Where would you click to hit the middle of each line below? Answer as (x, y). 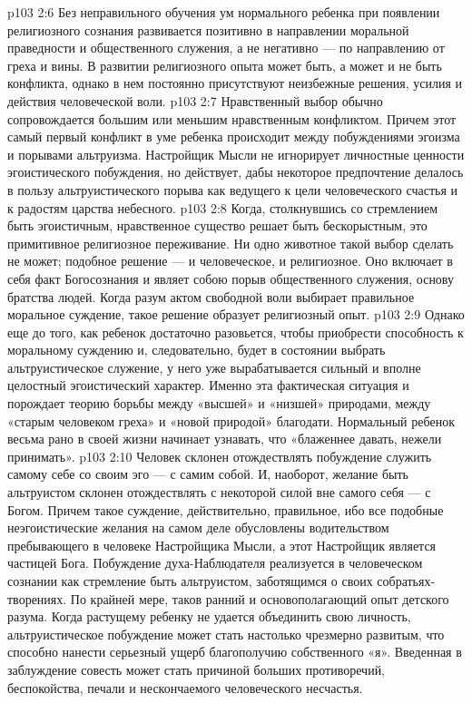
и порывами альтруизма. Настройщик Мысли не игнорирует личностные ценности (236, 154)
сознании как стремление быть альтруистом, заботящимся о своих (190, 581)
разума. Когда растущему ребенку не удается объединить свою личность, (209, 616)
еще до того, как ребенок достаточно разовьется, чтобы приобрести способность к (236, 332)
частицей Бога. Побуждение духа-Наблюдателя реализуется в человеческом (215, 563)
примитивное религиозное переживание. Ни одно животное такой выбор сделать (231, 243)
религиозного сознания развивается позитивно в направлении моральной (208, 29)
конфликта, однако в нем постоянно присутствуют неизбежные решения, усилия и (235, 83)
